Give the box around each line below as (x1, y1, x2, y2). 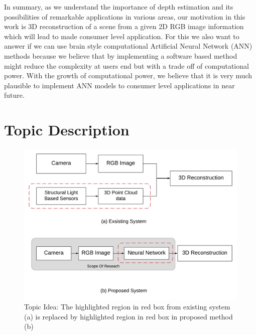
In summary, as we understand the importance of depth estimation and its (4, 2, 233, 12)
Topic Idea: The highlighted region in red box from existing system (24, 301, 230, 312)
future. (4, 90, 25, 100)
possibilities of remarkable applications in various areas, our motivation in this (4, 11, 245, 22)
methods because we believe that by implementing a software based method (4, 50, 237, 61)
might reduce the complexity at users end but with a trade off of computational (4, 60, 249, 71)
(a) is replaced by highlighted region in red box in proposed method (24, 311, 233, 321)
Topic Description (4, 119, 130, 140)
